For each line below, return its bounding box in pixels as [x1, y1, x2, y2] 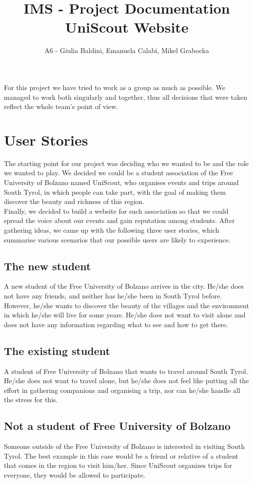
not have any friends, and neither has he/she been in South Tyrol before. [4, 290, 222, 300]
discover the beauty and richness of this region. [4, 196, 145, 206]
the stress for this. [4, 394, 58, 405]
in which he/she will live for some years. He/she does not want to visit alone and [4, 310, 246, 320]
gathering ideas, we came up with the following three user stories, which [4, 224, 219, 235]
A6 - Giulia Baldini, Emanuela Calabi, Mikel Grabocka [44, 45, 209, 56]
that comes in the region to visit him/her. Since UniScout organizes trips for [4, 460, 233, 470]
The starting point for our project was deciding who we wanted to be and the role [4, 158, 249, 168]
